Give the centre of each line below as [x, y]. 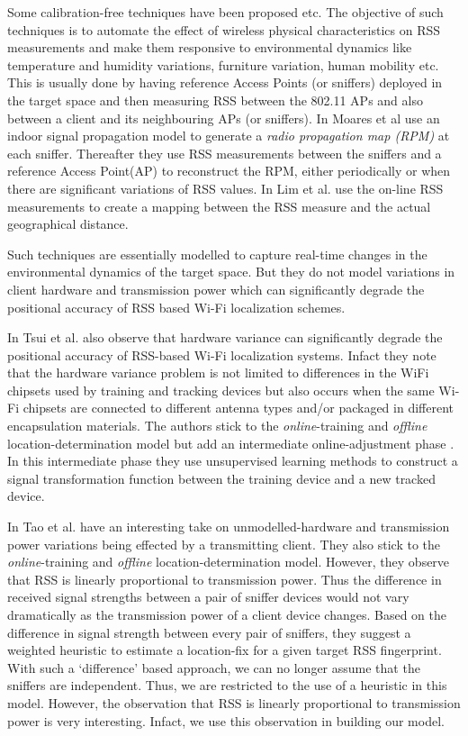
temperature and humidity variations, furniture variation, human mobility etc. [223, 64]
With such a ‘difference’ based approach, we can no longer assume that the [214, 667]
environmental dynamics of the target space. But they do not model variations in [231, 272]
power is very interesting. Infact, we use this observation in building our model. [226, 720]
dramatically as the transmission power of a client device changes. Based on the [227, 614]
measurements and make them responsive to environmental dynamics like [210, 47]
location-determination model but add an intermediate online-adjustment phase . [231, 443]
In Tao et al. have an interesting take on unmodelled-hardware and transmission [229, 527]
